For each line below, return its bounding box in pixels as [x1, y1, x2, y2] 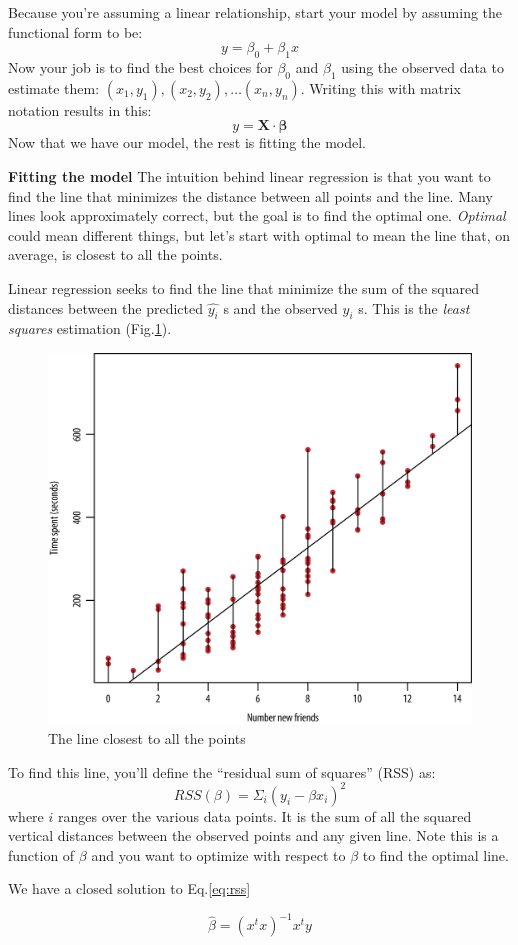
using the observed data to [341, 56, 504, 77]
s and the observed [223, 297, 338, 318]
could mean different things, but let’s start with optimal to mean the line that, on [8, 224, 510, 245]
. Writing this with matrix [300, 77, 461, 98]
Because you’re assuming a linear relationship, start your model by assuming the [8, 2, 503, 22]
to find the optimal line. [362, 844, 509, 865]
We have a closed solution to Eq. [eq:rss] [8, 878, 251, 899]
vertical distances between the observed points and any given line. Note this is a [8, 825, 499, 846]
